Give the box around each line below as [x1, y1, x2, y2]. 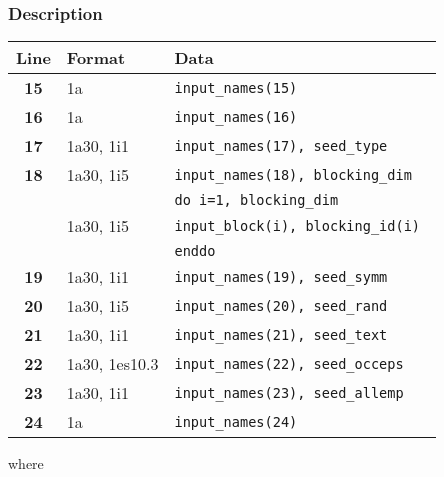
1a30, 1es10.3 [66, 352, 159, 376]
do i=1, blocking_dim [174, 192, 339, 209]
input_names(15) [174, 79, 298, 96]
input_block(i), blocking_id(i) [174, 217, 421, 234]
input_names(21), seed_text [174, 326, 388, 343]
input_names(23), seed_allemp [174, 384, 404, 401]
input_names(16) [174, 108, 298, 125]
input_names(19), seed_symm [174, 268, 388, 285]
